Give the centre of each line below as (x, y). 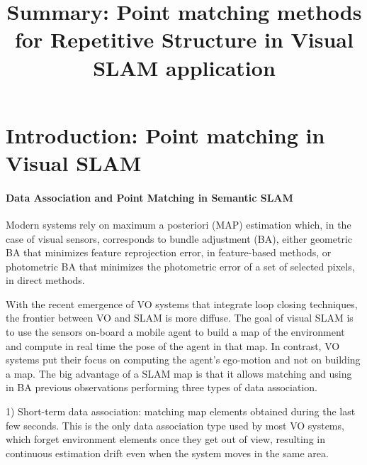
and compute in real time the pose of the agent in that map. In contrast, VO (173, 345)
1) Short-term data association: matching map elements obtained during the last (181, 411)
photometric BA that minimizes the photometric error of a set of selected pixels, (180, 266)
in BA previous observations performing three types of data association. (162, 387)
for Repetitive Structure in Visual (184, 39)
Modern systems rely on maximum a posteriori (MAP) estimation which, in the (179, 224)
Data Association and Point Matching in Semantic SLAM (149, 197)
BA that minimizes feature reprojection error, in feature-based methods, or (169, 252)
